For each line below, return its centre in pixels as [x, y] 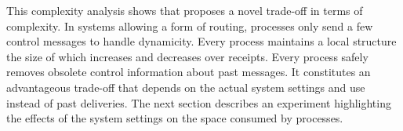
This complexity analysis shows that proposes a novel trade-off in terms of [185, 10]
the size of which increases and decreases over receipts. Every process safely [187, 56]
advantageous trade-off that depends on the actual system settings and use [186, 87]
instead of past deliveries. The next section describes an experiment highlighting [199, 102]
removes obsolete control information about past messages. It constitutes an [189, 72]
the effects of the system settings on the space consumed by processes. [175, 118]
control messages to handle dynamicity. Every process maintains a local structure [201, 41]
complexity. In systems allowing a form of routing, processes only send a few [190, 25]
